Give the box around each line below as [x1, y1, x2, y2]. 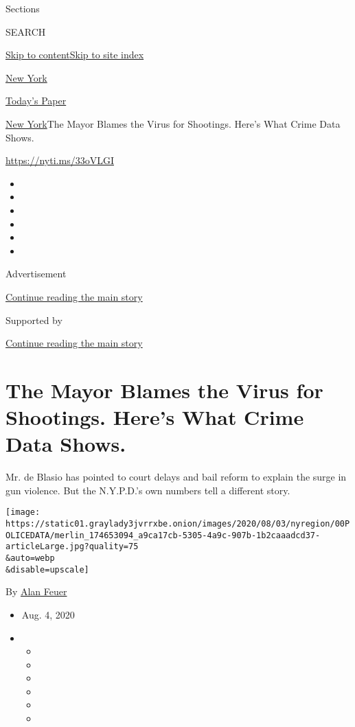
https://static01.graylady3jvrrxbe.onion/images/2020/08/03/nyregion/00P [5, 519, 350, 529]
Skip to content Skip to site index [5, 47, 144, 62]
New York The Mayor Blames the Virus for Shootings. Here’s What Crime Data [5, 116, 341, 130]
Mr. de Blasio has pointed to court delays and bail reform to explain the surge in [5, 470, 347, 484]
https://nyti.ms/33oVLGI [5, 153, 114, 168]
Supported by [5, 312, 62, 327]
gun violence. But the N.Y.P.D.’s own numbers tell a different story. [5, 483, 290, 497]
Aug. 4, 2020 [21, 607, 75, 621]
